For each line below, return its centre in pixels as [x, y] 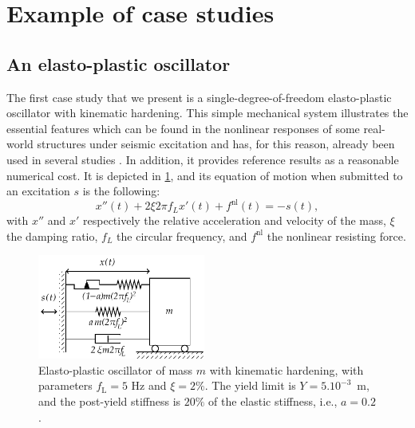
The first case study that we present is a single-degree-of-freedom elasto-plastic [199, 97]
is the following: [121, 191]
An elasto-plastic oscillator [119, 63]
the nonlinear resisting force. [336, 236]
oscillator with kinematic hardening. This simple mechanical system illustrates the [207, 113]
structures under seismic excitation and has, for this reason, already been [216, 144]
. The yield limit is [250, 385]
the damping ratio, [52, 236]
